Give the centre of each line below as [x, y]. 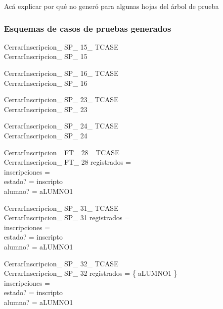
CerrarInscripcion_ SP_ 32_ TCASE [61, 263]
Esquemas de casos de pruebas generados [88, 28]
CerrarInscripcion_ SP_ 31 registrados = [67, 217]
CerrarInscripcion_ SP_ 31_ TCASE [61, 208]
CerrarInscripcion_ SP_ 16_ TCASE [61, 73]
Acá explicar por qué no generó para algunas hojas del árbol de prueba [111, 6]
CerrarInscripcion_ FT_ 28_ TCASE [62, 152]
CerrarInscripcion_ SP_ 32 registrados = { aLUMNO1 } [91, 273]
